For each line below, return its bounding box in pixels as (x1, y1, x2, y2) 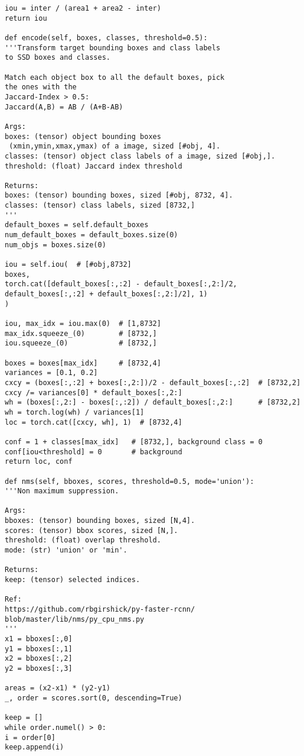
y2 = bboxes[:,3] (5, 664, 73, 673)
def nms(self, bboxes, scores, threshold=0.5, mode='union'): (5, 477, 254, 486)
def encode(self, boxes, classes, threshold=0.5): (5, 33, 208, 42)
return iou (5, 14, 47, 22)
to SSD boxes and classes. (5, 53, 110, 62)
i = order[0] (5, 733, 55, 742)
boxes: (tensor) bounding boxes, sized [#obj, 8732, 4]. (5, 191, 233, 200)
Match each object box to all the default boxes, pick (5, 73, 225, 82)
